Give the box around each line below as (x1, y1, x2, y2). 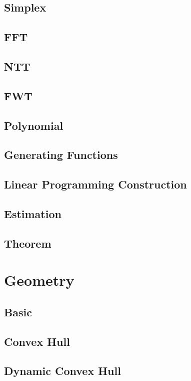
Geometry (4, 270, 74, 290)
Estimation (4, 206, 61, 221)
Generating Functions (4, 147, 118, 162)
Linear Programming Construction (4, 176, 187, 192)
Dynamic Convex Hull (4, 363, 121, 378)
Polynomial (4, 117, 63, 133)
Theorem (4, 235, 51, 251)
